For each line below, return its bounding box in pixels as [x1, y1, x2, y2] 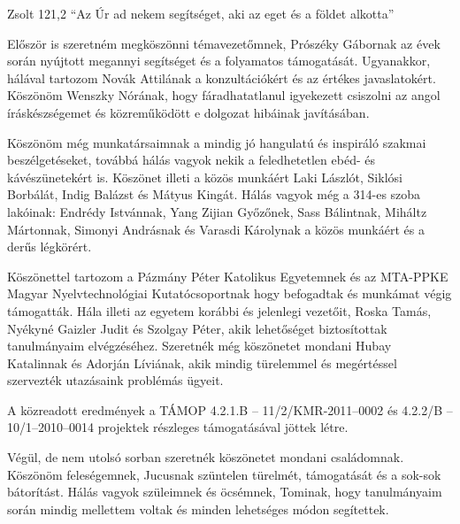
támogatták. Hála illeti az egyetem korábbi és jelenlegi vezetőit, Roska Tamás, [7, 301, 432, 320]
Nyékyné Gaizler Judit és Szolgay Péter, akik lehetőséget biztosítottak [7, 319, 387, 337]
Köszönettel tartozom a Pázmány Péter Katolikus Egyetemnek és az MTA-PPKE [7, 266, 448, 285]
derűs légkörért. [7, 237, 92, 256]
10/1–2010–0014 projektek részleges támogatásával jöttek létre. [7, 418, 349, 436]
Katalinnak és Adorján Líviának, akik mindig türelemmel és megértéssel [7, 353, 397, 372]
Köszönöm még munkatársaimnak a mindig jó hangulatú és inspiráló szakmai [7, 133, 426, 151]
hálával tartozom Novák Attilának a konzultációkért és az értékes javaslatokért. [7, 68, 436, 87]
